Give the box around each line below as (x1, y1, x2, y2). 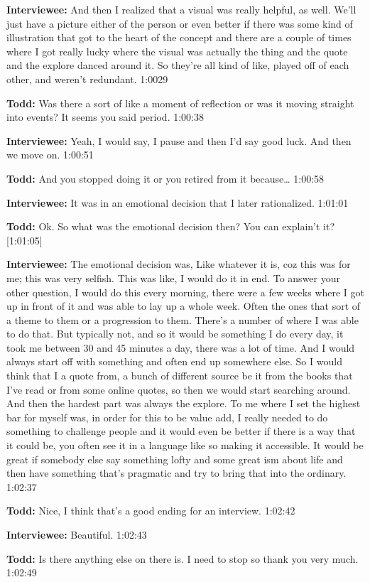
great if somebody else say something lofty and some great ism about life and (6, 451, 343, 466)
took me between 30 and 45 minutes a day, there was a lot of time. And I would (6, 340, 355, 355)
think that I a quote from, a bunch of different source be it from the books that (6, 368, 353, 383)
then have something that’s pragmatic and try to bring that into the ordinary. (6, 465, 347, 480)
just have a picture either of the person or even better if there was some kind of (6, 16, 353, 31)
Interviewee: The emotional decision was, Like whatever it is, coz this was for (6, 257, 351, 271)
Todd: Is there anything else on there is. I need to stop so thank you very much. (6, 551, 359, 566)
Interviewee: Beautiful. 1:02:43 (6, 527, 147, 541)
